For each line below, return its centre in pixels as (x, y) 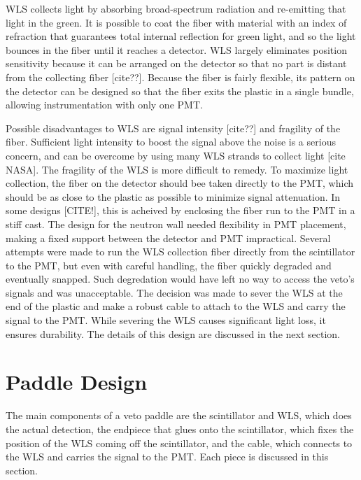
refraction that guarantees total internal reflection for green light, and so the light (181, 36)
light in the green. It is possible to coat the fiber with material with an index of (176, 22)
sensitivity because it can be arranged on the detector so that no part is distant (176, 63)
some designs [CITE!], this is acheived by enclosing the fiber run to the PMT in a (180, 210)
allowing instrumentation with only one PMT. (104, 105)
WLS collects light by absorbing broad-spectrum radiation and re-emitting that (176, 8)
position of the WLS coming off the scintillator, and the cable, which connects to (179, 443)
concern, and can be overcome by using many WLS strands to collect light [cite (176, 155)
